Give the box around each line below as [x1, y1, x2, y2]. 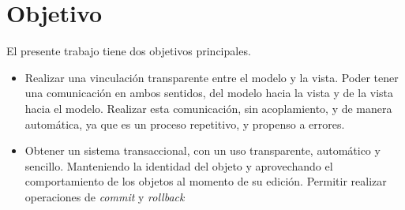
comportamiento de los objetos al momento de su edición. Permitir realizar [24, 173, 387, 189]
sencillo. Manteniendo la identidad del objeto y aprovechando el [24, 157, 333, 174]
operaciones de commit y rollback [24, 188, 185, 204]
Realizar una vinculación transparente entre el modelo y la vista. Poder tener [24, 69, 399, 85]
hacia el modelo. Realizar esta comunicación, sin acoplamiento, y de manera [24, 99, 392, 116]
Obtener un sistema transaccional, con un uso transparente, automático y [24, 142, 381, 159]
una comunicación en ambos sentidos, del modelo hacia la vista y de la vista [24, 84, 394, 101]
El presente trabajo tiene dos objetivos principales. [6, 43, 251, 59]
